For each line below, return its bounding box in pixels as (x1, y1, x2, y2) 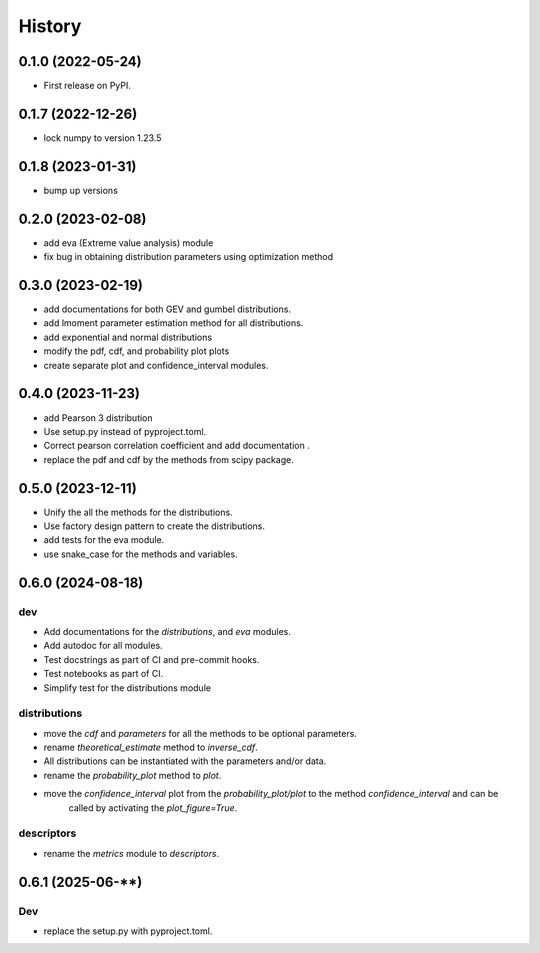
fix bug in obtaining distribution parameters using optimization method (43, 251, 334, 263)
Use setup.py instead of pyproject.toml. (43, 425, 207, 437)
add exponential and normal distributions (43, 331, 213, 343)
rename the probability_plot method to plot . (43, 769, 222, 781)
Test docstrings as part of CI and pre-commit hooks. (43, 653, 260, 665)
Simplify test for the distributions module (43, 681, 212, 694)
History (18, 15, 82, 37)
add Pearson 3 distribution (43, 411, 154, 424)
